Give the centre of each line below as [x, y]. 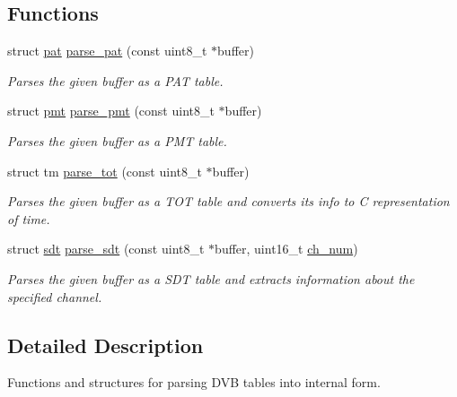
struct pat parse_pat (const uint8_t [107, 51]
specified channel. [55, 296]
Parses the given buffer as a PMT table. [117, 140]
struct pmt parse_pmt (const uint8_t [111, 111]
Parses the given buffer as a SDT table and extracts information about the [211, 278]
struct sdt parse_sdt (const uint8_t [106, 249]
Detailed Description [105, 345]
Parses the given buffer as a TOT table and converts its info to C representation [228, 201]
